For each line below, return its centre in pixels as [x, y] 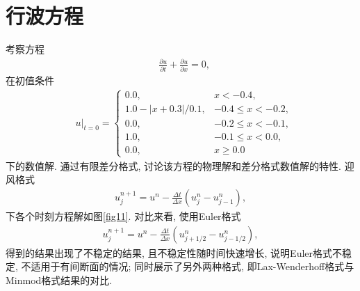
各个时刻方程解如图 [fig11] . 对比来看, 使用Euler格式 [128, 216]
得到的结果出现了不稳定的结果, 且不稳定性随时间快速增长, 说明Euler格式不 [174, 252]
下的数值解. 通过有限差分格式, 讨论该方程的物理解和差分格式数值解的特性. [173, 165]
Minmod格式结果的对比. [59, 280]
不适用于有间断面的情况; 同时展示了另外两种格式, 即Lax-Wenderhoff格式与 [188, 266]
